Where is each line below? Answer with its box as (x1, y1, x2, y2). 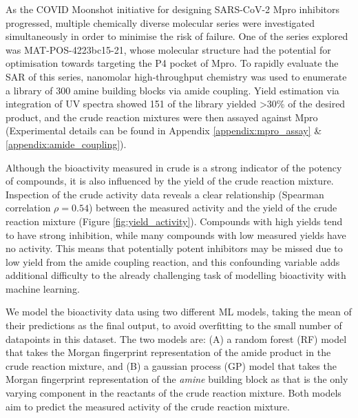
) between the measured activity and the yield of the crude (88, 200, 337, 215)
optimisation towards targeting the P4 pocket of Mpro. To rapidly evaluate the (6, 56, 339, 70)
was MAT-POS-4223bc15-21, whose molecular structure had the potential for (6, 42, 331, 56)
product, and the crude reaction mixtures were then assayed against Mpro (6, 109, 318, 124)
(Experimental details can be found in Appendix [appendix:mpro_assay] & (6, 123, 322, 138)
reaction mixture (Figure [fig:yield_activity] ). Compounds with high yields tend (6, 213, 343, 228)
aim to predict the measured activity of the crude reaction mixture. (6, 399, 290, 413)
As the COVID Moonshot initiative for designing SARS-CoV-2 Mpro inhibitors (6, 2, 340, 16)
